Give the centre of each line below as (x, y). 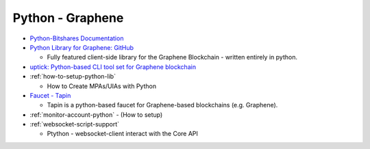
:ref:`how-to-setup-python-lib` (73, 77)
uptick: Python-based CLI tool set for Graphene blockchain (113, 67)
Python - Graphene (68, 18)
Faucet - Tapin (50, 95)
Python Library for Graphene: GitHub (82, 47)
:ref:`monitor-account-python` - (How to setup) (96, 114)
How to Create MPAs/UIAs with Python (102, 86)
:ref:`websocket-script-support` (75, 124)
